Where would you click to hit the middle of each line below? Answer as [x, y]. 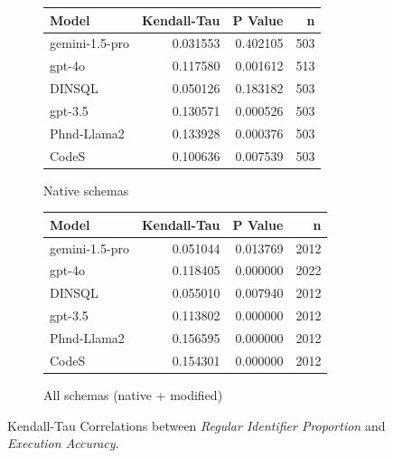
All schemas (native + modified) [133, 394]
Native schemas [86, 190]
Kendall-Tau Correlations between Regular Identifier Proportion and [196, 425]
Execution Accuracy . [63, 443]
